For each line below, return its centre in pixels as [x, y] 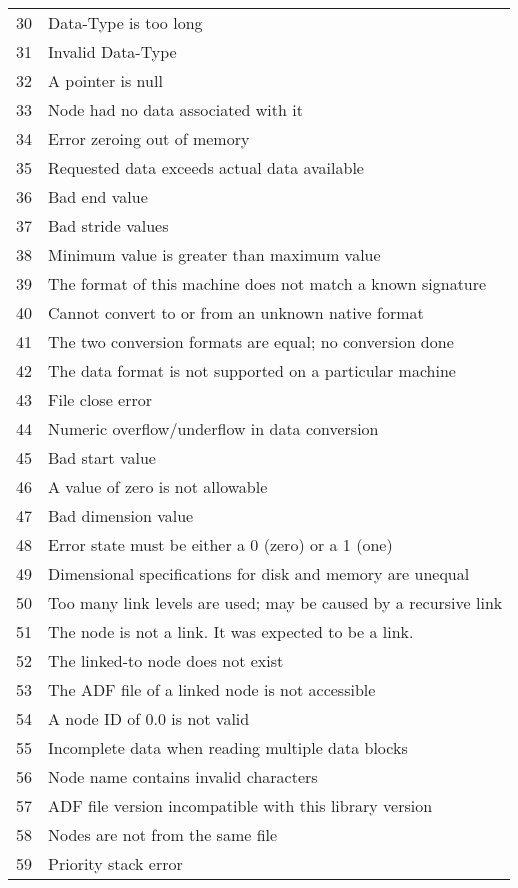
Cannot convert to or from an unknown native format [236, 312]
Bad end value [98, 196]
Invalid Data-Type [112, 51]
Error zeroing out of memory [149, 138]
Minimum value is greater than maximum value [214, 254]
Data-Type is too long [125, 22]
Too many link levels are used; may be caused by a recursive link [275, 602]
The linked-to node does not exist [166, 660]
